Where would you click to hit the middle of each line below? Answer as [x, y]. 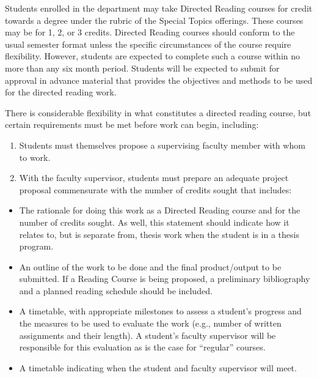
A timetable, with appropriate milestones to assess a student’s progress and [160, 311]
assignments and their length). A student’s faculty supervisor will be [148, 335]
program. [36, 246]
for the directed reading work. [61, 92]
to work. [35, 157]
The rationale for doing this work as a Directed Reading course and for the [160, 210]
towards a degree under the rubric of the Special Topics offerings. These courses [154, 20]
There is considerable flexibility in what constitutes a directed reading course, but [158, 112]
